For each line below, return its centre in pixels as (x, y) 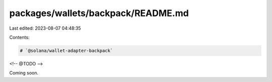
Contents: (19, 37)
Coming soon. (24, 73)
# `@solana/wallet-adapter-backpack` (66, 51)
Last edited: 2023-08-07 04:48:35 (45, 28)
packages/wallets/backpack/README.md (99, 13)
